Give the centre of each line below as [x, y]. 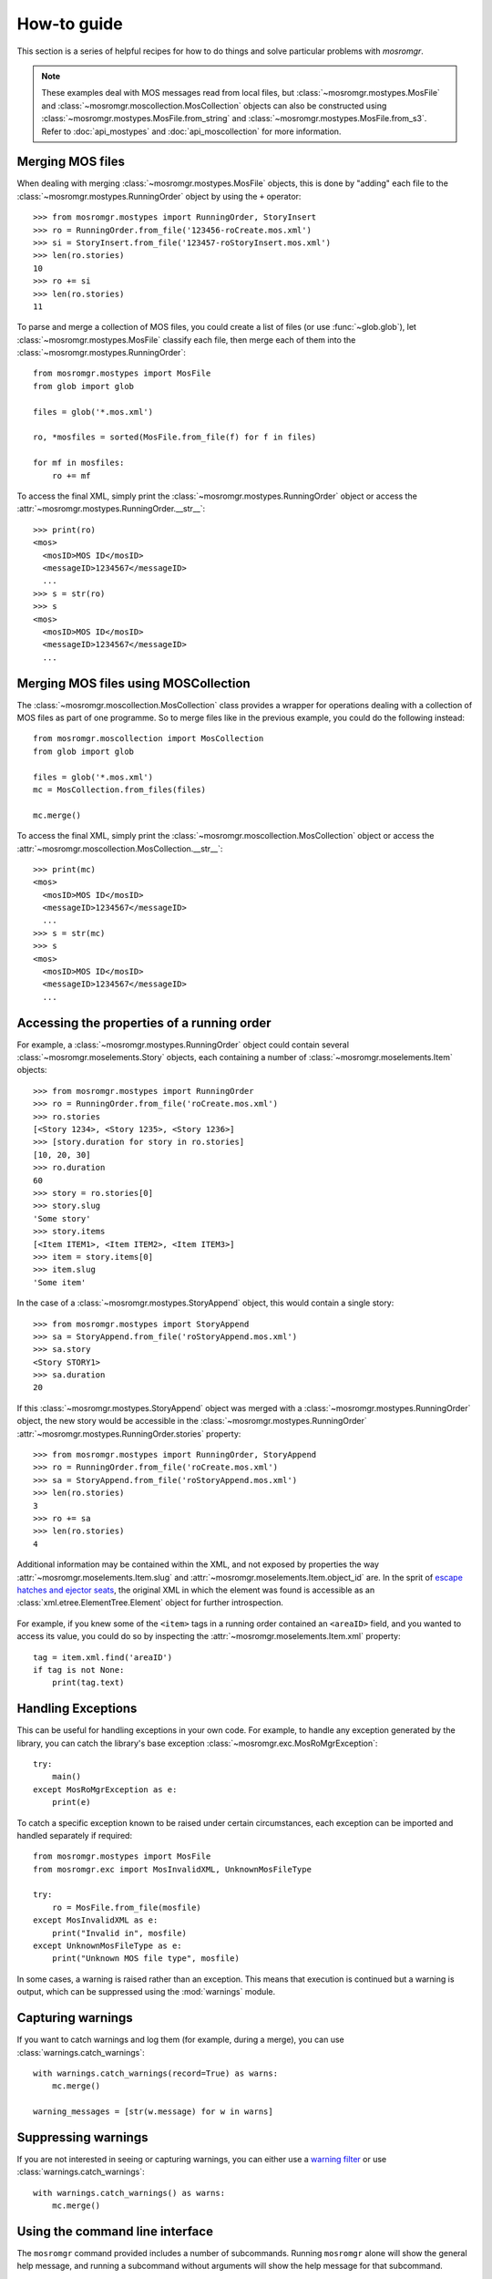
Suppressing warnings [82, 2137]
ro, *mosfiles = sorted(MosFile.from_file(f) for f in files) [175, 437]
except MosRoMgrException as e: [105, 1789]
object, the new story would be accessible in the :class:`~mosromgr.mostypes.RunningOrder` [192, 1421]
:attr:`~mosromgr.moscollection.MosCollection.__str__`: [120, 849]
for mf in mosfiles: [79, 463]
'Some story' [62, 1218]
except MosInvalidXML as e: [96, 1920]
